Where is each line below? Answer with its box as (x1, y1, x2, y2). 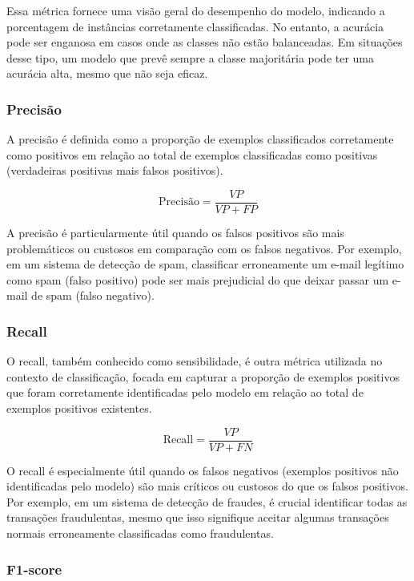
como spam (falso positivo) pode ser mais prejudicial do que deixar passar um (6, 271, 389, 288)
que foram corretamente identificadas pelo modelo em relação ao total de (6, 384, 364, 401)
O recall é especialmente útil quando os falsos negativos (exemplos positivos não (6, 462, 399, 478)
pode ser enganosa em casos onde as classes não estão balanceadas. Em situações (6, 34, 403, 50)
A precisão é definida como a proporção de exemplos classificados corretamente (6, 131, 394, 147)
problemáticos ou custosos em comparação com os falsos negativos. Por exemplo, (6, 240, 402, 256)
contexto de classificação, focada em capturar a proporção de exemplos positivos (6, 368, 400, 385)
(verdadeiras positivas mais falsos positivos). (6, 162, 223, 179)
